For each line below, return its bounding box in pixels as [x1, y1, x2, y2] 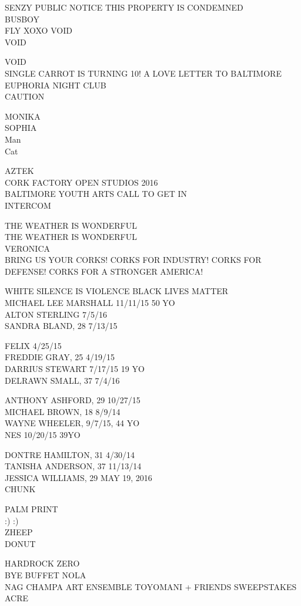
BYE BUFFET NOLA [5, 568, 86, 581]
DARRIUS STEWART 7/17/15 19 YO [5, 363, 145, 375]
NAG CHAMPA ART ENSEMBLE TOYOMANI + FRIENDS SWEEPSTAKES [5, 580, 297, 592]
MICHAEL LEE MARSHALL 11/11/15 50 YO [5, 297, 175, 309]
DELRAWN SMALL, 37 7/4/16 [5, 374, 120, 386]
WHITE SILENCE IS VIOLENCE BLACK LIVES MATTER [5, 285, 229, 297]
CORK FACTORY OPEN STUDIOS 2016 [5, 176, 158, 188]
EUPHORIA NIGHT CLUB [5, 78, 106, 91]
